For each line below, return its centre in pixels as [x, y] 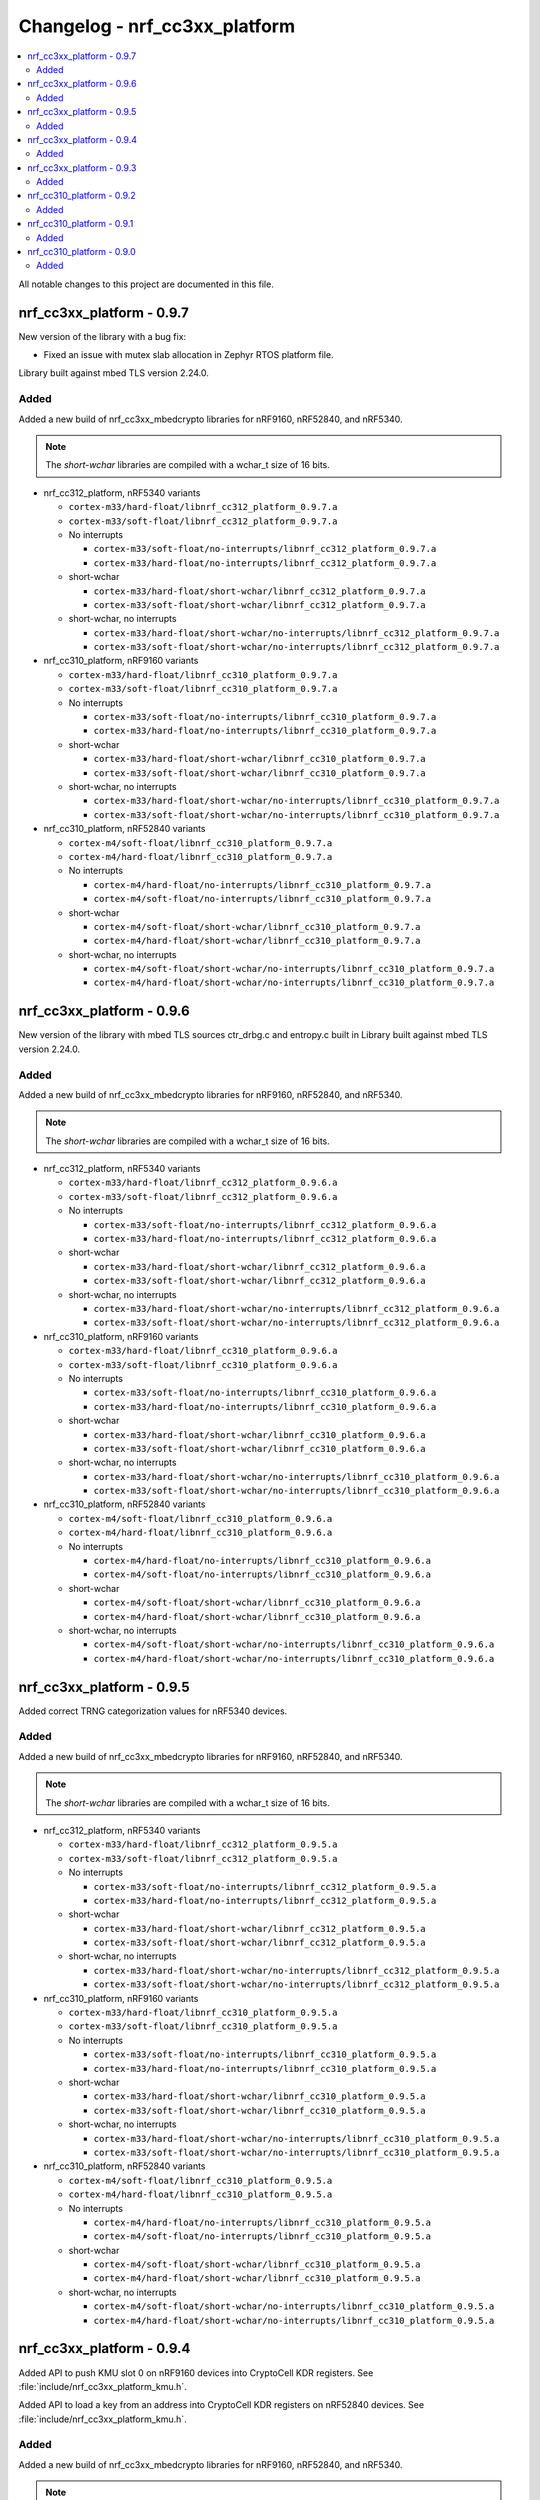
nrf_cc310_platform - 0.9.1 [80, 224]
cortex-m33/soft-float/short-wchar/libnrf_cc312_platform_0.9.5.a [260, 1943]
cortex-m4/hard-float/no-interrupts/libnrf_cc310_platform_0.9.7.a [262, 884]
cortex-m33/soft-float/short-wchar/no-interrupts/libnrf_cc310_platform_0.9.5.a [296, 2152]
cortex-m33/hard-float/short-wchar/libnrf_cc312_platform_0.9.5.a [260, 1928]
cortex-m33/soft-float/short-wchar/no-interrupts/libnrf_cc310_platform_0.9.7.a [296, 814]
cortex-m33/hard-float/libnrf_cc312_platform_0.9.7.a [203, 507]
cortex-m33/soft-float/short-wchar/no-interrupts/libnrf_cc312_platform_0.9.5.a [296, 1984]
